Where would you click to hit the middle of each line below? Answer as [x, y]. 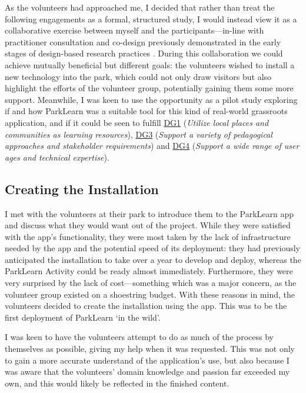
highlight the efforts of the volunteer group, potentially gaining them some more [149, 88]
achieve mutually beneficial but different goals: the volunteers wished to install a [150, 64]
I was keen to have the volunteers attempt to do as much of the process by [139, 337]
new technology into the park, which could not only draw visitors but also [138, 76]
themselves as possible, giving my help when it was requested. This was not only [150, 349]
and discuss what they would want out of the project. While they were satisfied [148, 225]
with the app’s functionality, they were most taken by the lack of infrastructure [148, 236]
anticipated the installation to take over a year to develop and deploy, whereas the [153, 259]
